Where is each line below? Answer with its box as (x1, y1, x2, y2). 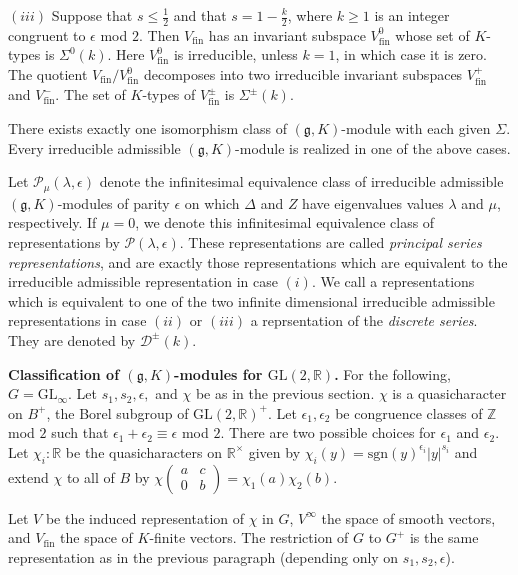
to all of (66, 466, 115, 487)
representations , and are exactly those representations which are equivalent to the (8, 251, 508, 272)
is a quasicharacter (392, 383, 507, 404)
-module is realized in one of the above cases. (235, 137, 511, 158)
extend (8, 466, 49, 487)
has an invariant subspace (208, 24, 366, 45)
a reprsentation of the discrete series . (250, 310, 478, 331)
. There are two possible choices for (220, 422, 436, 443)
